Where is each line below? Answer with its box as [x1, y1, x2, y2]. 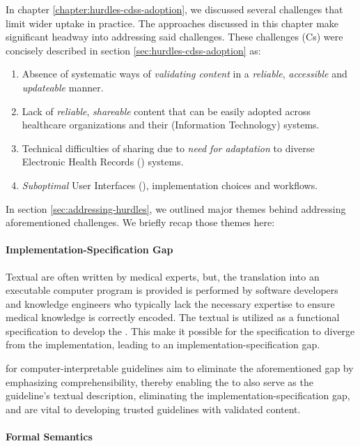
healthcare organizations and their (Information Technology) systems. [22, 117, 320, 132]
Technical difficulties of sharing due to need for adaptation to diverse [22, 140, 315, 155]
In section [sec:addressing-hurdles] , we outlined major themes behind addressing [6, 201, 346, 216]
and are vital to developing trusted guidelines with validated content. [6, 401, 301, 416]
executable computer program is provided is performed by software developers [6, 283, 338, 297]
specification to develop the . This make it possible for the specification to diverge [6, 323, 355, 338]
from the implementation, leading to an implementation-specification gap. [6, 337, 320, 352]
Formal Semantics [6, 429, 93, 444]
